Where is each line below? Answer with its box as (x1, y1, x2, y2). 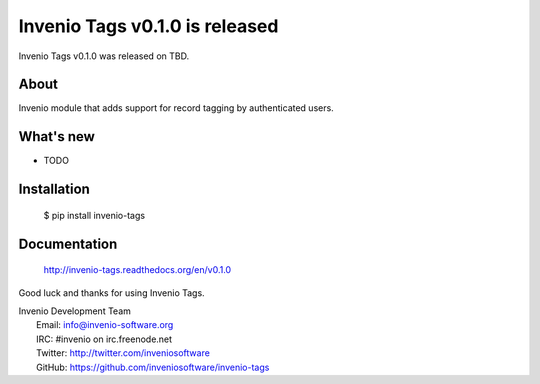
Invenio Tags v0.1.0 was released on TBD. (18, 50, 190, 62)
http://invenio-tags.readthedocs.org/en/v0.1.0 (43, 264, 232, 276)
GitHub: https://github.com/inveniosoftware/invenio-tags (36, 361, 270, 373)
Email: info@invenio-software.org (36, 319, 174, 331)
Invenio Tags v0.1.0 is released (18, 15, 279, 37)
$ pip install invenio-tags (43, 209, 145, 221)
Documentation (18, 235, 118, 252)
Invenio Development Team (18, 305, 132, 317)
